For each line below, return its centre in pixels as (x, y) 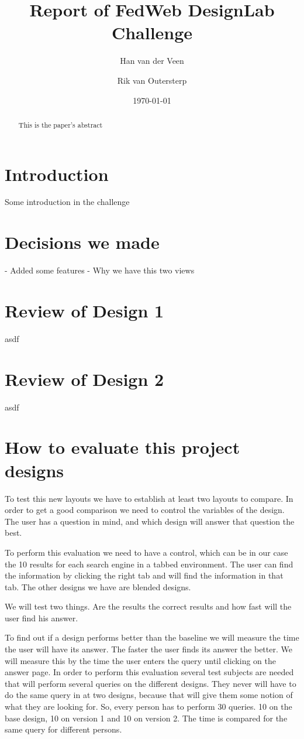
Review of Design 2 (84, 379)
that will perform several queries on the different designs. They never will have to (151, 683)
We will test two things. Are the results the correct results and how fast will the (148, 606)
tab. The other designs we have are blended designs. (98, 586)
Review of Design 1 (84, 310)
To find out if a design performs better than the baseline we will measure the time (152, 637)
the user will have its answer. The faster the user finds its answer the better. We (148, 649)
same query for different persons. (63, 729)
